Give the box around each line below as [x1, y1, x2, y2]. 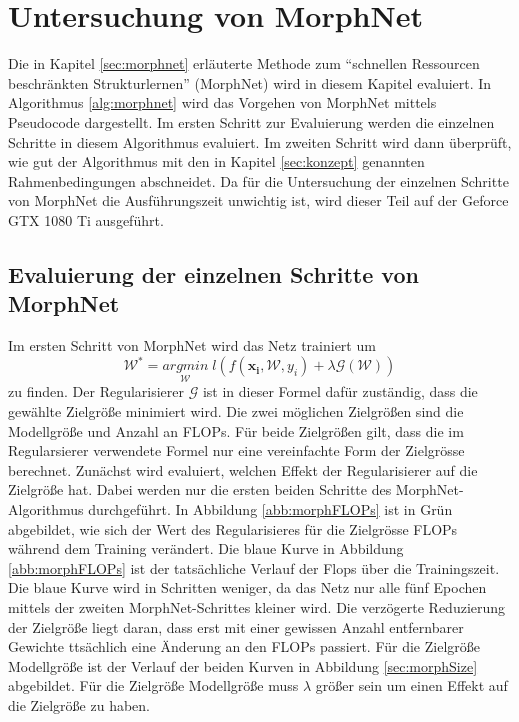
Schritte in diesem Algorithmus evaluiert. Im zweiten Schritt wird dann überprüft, [8, 131, 512, 152]
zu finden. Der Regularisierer [8, 381, 185, 402]
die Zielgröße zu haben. [8, 694, 150, 715]
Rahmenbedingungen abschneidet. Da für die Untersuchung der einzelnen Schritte [8, 170, 509, 191]
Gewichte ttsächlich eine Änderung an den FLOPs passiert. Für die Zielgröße [8, 636, 480, 657]
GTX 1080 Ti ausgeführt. [8, 209, 164, 230]
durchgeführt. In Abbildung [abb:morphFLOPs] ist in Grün [88, 498, 453, 519]
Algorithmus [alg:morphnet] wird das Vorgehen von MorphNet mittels [8, 92, 437, 113]
